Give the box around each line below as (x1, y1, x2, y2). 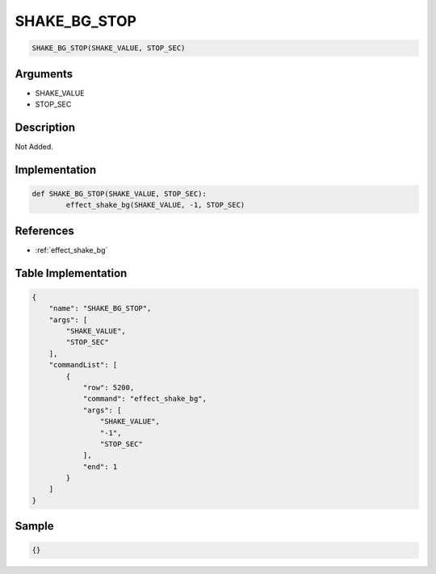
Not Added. (15, 141, 54, 151)
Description (15, 120, 76, 134)
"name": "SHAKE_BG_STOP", (48, 304, 152, 313)
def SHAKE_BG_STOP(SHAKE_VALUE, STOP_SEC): (31, 189, 208, 198)
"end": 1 (82, 462, 118, 471)
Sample (15, 519, 54, 533)
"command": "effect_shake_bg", (82, 394, 208, 404)
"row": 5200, (82, 383, 135, 392)
